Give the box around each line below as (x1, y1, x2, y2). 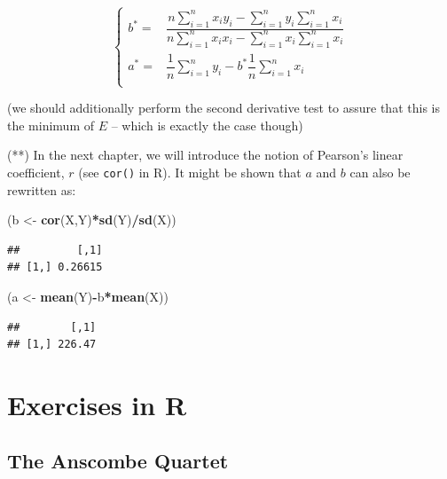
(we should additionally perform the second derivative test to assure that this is (7, 98, 440, 117)
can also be (349, 162, 411, 181)
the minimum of (7, 115, 94, 134)
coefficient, (7, 162, 65, 181)
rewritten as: (7, 180, 76, 199)
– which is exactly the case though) (111, 115, 303, 134)
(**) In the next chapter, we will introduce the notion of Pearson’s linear (7, 145, 404, 164)
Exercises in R (7, 386, 187, 422)
